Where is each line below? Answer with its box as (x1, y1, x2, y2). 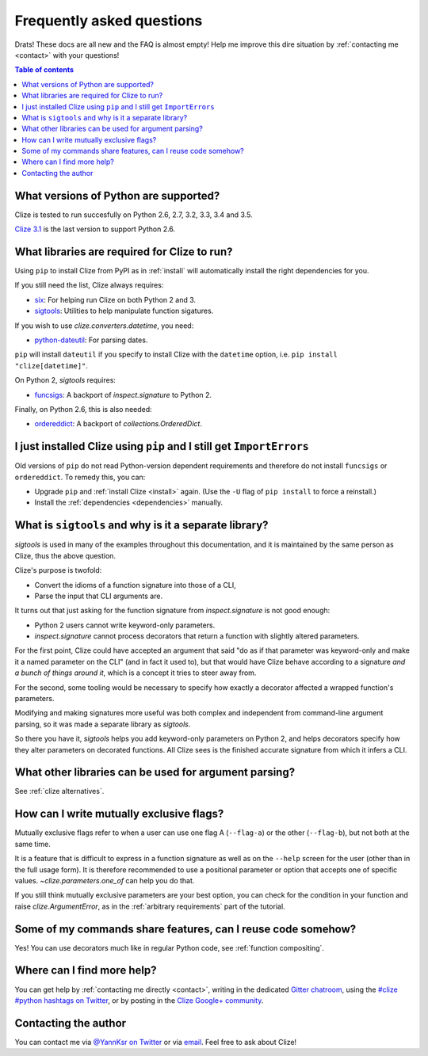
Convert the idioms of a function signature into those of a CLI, (34, 580, 237, 589)
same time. (14, 839, 52, 848)
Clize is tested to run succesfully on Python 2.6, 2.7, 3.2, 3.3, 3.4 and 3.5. (14, 210, 253, 219)
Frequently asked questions (14, 12, 203, 29)
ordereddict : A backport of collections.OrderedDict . (34, 419, 202, 429)
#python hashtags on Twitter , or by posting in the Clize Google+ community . (14, 995, 264, 1005)
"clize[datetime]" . (14, 360, 89, 370)
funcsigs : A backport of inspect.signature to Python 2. (34, 390, 212, 399)
